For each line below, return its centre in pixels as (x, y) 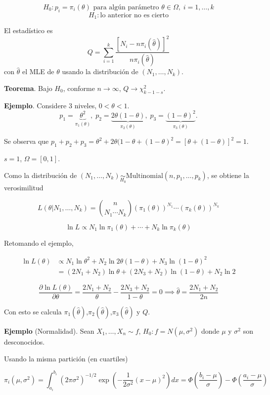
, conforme (79, 88)
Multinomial (144, 176)
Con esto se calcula (33, 311)
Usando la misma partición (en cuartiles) (66, 358)
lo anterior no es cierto (135, 15)
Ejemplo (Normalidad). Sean (49, 330)
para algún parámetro (126, 7)
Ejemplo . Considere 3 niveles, (50, 105)
